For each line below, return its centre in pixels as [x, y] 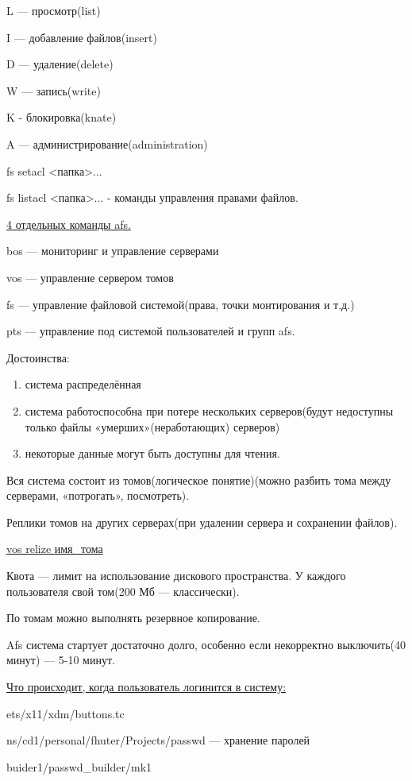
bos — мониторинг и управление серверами [113, 251]
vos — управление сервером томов [90, 277]
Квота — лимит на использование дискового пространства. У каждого [176, 576]
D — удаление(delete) [60, 64]
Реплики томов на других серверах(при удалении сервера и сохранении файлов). [202, 522]
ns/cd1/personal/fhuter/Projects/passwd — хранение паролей [158, 740]
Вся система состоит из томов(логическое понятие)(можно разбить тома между [199, 479]
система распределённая [83, 384]
